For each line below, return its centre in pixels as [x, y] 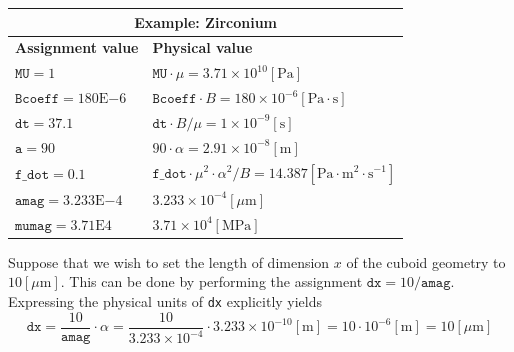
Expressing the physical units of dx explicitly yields [165, 300]
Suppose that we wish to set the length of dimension [169, 261]
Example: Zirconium [206, 21]
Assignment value [77, 47]
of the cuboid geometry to [426, 261]
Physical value [202, 47]
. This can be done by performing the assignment [211, 281]
